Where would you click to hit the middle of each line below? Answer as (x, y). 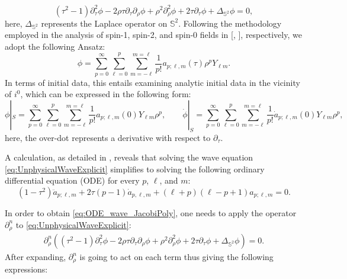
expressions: (26, 269)
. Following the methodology (230, 23)
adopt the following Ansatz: (55, 46)
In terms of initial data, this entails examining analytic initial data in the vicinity (152, 82)
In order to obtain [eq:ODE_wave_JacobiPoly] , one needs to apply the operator (151, 212)
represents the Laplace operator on (104, 23)
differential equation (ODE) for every (72, 180)
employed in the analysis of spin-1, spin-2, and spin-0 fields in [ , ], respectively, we (153, 35)
